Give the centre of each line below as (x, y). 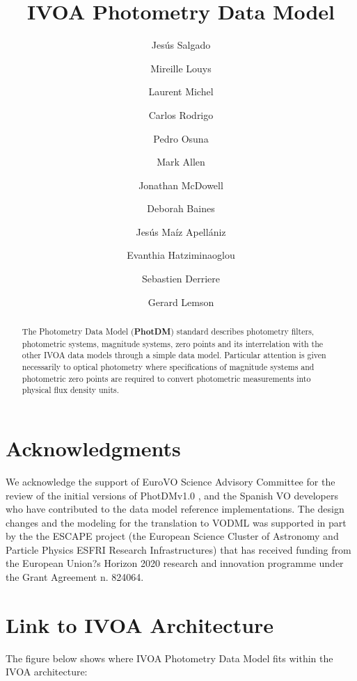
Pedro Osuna (181, 138)
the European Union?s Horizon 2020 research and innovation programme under (175, 563)
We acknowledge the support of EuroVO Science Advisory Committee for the (170, 481)
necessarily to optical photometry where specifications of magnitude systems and (168, 367)
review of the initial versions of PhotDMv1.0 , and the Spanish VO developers (172, 495)
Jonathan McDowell (181, 185)
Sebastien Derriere (181, 279)
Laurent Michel (181, 91)
